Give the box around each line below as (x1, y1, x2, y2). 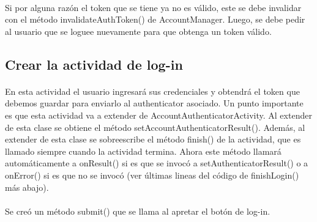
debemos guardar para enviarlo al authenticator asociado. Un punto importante (5, 97, 304, 109)
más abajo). (5, 180, 49, 193)
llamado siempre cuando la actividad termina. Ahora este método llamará (5, 144, 282, 157)
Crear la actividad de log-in (5, 54, 183, 73)
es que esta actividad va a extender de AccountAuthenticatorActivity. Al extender (5, 108, 312, 121)
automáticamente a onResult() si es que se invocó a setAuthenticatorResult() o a (5, 157, 308, 169)
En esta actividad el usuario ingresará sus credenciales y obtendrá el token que (5, 84, 300, 97)
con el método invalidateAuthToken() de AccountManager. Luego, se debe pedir (5, 13, 305, 26)
